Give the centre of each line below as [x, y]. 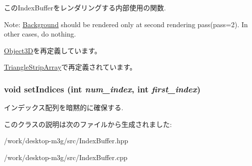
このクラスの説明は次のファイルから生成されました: [88, 124]
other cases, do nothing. [40, 34]
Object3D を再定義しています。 [53, 50]
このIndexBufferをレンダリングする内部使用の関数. [85, 7]
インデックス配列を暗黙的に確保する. [64, 107]
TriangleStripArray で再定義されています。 [70, 67]
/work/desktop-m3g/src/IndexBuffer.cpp [66, 157]
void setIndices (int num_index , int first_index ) [102, 89]
